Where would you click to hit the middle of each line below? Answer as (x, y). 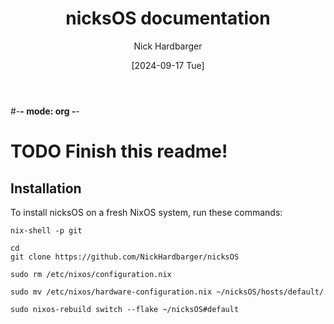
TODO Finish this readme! (119, 151)
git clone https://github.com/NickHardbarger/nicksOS (125, 257)
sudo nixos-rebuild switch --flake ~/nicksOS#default (125, 309)
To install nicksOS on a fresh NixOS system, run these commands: (146, 212)
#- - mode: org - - (45, 111)
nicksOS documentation (168, 18)
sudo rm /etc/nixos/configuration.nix (91, 274)
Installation (46, 188)
